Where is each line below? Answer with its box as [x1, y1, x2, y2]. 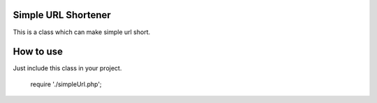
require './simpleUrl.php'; [30, 80, 102, 88]
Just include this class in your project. [13, 64, 122, 72]
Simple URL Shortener [13, 9, 111, 21]
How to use [13, 46, 63, 58]
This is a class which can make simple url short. [13, 28, 151, 36]
